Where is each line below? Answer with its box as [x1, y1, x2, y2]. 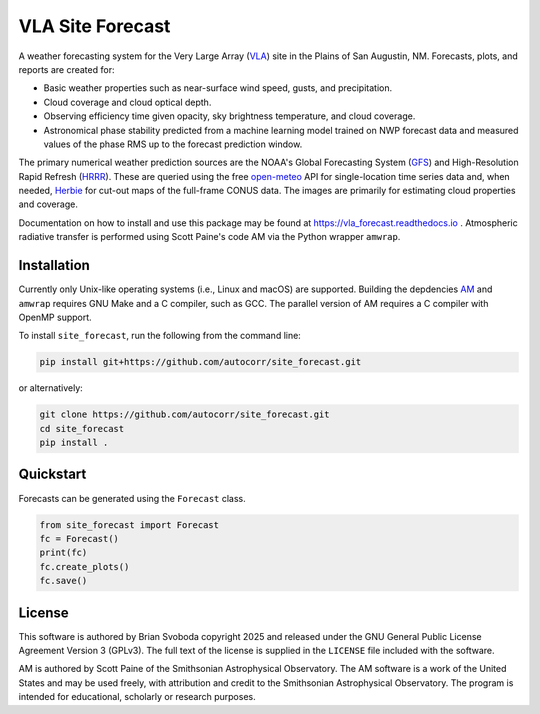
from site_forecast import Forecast [39, 519, 220, 530]
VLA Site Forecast [18, 15, 171, 37]
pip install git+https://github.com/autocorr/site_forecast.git [39, 356, 362, 368]
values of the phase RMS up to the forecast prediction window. [43, 138, 303, 150]
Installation [18, 257, 90, 274]
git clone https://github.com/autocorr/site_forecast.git [39, 409, 330, 420]
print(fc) [39, 547, 88, 559]
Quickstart [18, 466, 87, 483]
